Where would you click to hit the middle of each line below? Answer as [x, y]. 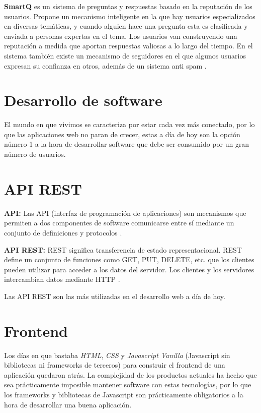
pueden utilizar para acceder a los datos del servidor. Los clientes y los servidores [129, 269]
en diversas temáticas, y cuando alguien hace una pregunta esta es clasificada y [126, 26]
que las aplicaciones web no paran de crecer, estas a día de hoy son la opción [122, 134]
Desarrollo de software [83, 100]
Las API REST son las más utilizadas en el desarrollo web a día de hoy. [115, 296]
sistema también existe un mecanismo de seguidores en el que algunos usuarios [125, 55]
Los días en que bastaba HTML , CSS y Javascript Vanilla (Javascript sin [117, 355]
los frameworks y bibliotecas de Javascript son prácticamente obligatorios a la [124, 395]
